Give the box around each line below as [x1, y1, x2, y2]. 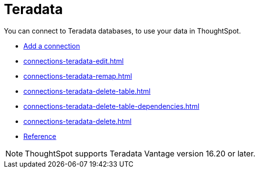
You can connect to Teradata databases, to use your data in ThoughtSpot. [4, 26, 241, 35]
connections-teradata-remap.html [23, 71, 132, 80]
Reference [23, 132, 56, 140]
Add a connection [23, 41, 80, 50]
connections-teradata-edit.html [23, 56, 124, 65]
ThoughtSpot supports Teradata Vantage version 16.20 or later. [25, 148, 256, 158]
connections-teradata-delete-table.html [23, 86, 151, 95]
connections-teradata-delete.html [23, 117, 132, 125]
